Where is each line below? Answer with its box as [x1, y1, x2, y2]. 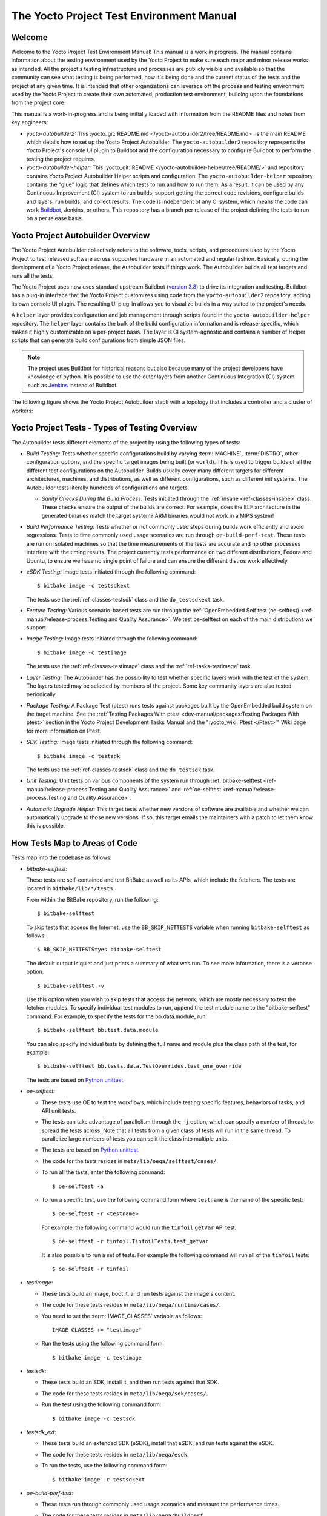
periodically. [26, 691, 58, 698]
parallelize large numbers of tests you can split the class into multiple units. [41, 1135, 230, 1142]
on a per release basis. [26, 215, 84, 222]
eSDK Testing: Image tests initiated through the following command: [26, 568, 196, 575]
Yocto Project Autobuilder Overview [11, 230, 150, 241]
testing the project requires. [26, 155, 96, 163]
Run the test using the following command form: [41, 1401, 162, 1408]
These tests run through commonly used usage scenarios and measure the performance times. [41, 1501, 280, 1508]
